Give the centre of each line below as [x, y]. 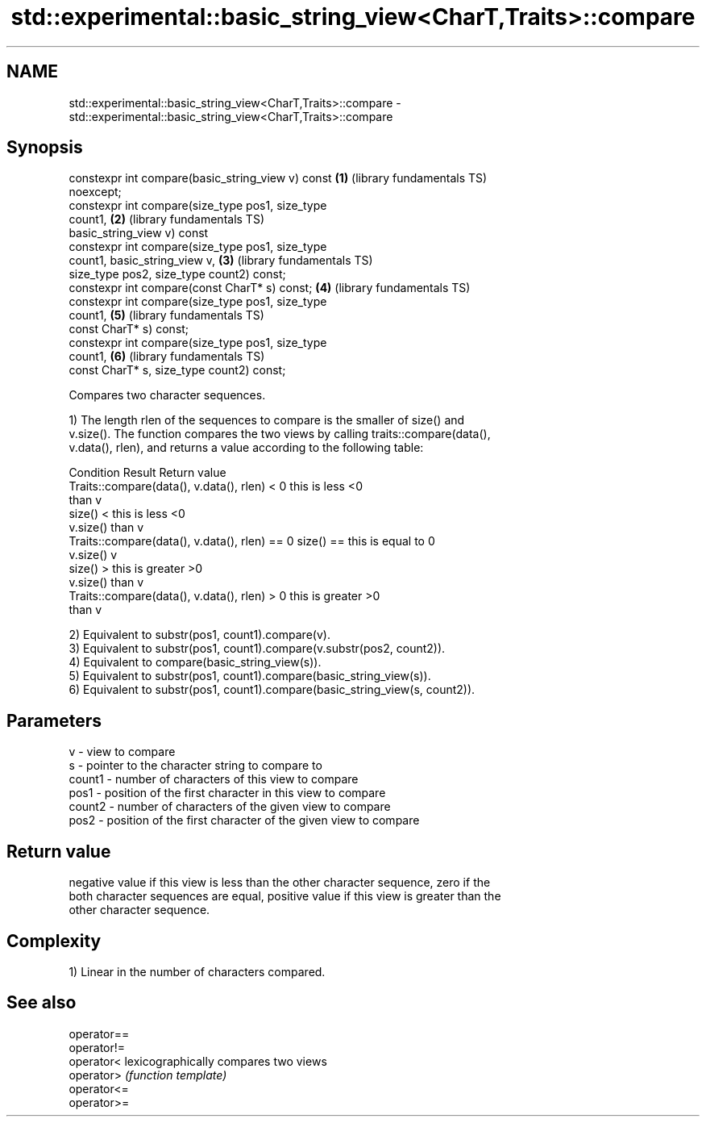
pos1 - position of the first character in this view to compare [227, 793]
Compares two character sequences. [167, 395]
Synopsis [45, 148]
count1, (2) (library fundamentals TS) [166, 219]
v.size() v [93, 555]
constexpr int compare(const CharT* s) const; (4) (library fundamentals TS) [270, 288]
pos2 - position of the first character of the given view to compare [244, 820]
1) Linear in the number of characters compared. [197, 971]
